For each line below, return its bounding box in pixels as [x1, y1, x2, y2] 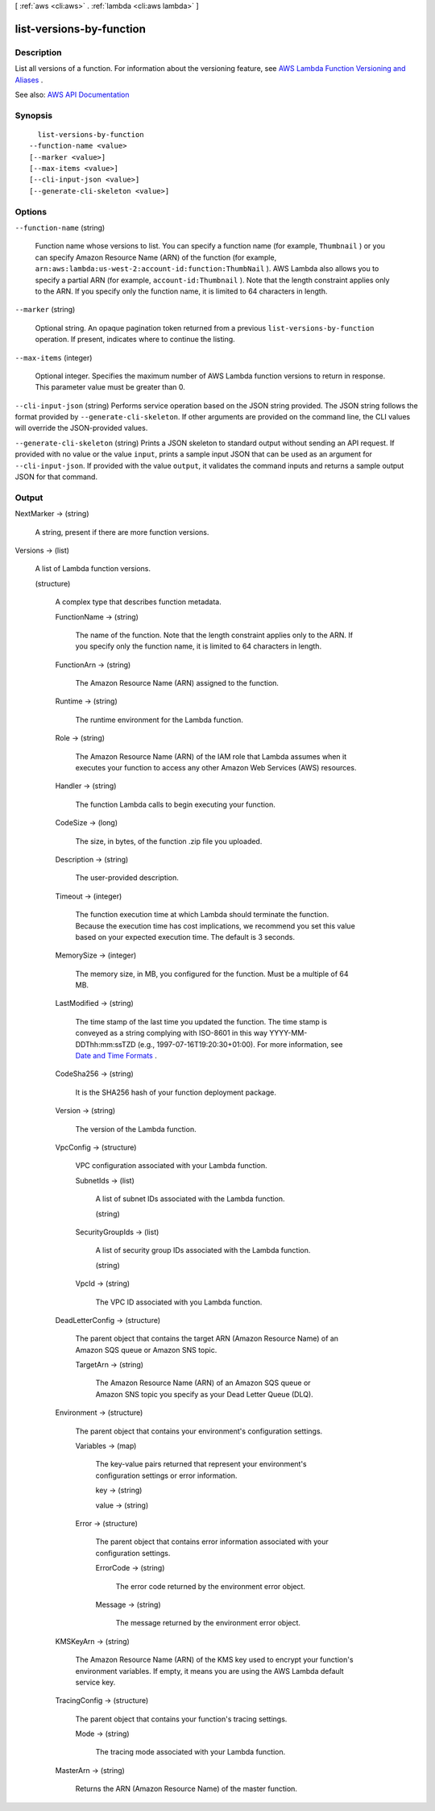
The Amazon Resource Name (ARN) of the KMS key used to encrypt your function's [75, 1655, 354, 1665]
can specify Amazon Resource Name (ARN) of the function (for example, [35, 252, 277, 262]
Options [14, 206, 48, 217]
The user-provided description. [75, 873, 179, 883]
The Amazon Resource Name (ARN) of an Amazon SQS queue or [95, 1378, 311, 1387]
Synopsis [14, 110, 52, 121]
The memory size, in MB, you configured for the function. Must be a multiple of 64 [75, 969, 350, 979]
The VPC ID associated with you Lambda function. [95, 1297, 263, 1307]
